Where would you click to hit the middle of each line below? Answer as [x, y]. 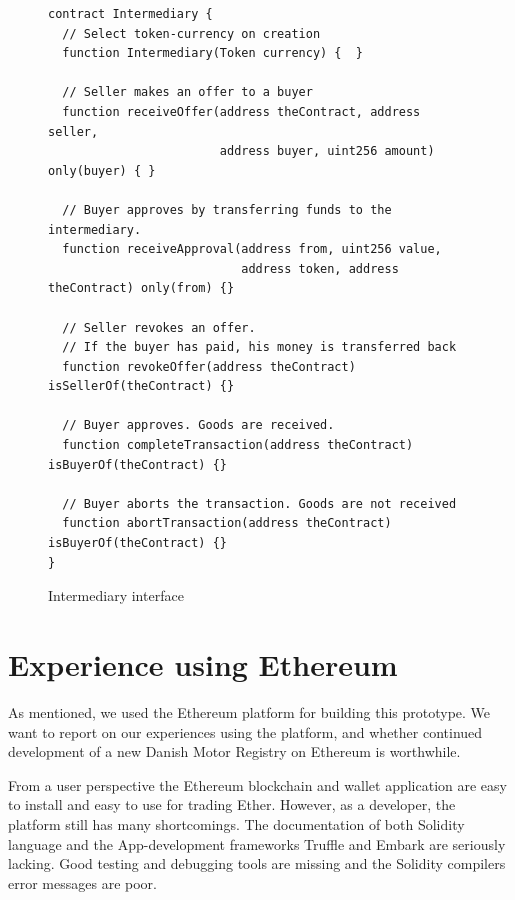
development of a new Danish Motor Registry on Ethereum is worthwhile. [234, 751]
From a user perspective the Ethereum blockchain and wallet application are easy [257, 784]
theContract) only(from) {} [141, 288]
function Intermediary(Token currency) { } [212, 53]
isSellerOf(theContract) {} [141, 386]
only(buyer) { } [102, 170]
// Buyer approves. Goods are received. [198, 425]
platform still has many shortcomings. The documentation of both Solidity [236, 823]
